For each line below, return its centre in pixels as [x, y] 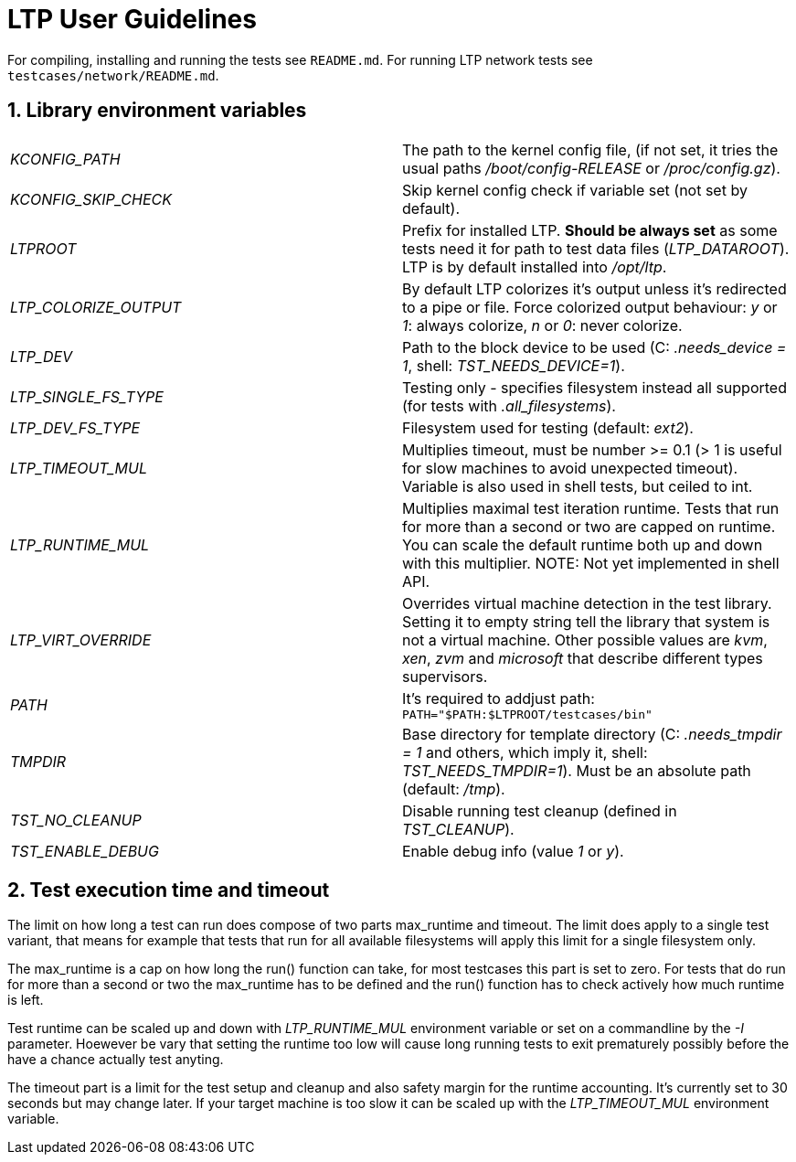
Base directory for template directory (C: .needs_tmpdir [592, 734]
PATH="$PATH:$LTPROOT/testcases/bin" [527, 714]
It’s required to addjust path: [499, 698]
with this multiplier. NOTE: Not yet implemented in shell [591, 563]
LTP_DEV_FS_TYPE [75, 427]
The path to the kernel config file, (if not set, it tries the [590, 149]
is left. [26, 1000]
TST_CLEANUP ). [458, 829]
